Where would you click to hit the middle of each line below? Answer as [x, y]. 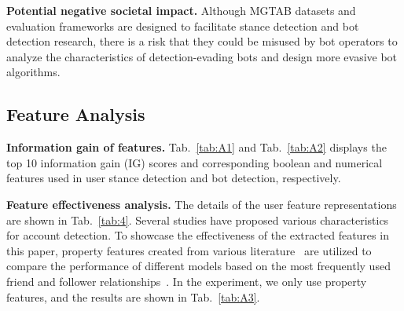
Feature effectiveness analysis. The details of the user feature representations [202, 204]
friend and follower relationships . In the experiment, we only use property [187, 281]
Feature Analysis [76, 114]
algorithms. [33, 72]
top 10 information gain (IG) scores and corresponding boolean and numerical [195, 162]
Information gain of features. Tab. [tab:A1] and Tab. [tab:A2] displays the [196, 147]
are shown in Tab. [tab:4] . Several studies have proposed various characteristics [198, 220]
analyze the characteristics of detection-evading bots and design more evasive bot [202, 56]
